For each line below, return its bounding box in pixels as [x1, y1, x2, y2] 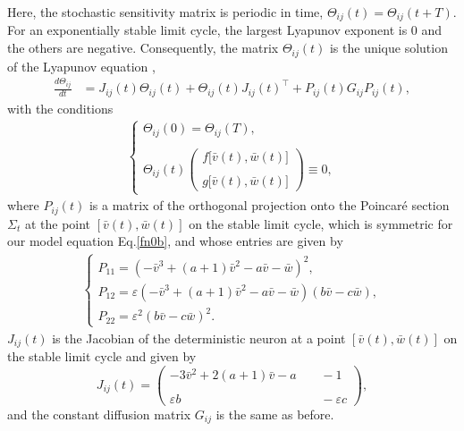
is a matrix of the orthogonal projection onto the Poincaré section [89, 196, 450, 215]
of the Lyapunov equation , [7, 56, 156, 75]
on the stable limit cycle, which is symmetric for [189, 214, 453, 232]
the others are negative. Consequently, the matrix [7, 38, 279, 57]
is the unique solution [329, 38, 448, 57]
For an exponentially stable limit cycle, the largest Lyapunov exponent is [7, 21, 408, 39]
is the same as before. [215, 404, 334, 423]
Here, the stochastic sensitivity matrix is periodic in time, [7, 3, 324, 21]
